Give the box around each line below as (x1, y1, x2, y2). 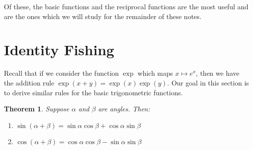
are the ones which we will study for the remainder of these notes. (4, 11, 202, 21)
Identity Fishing (4, 40, 115, 60)
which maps (138, 68, 173, 78)
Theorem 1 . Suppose (4, 104, 69, 114)
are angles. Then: (98, 104, 150, 114)
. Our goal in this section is (167, 77, 249, 87)
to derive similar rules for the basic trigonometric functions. (4, 87, 183, 97)
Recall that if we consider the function (4, 68, 119, 78)
